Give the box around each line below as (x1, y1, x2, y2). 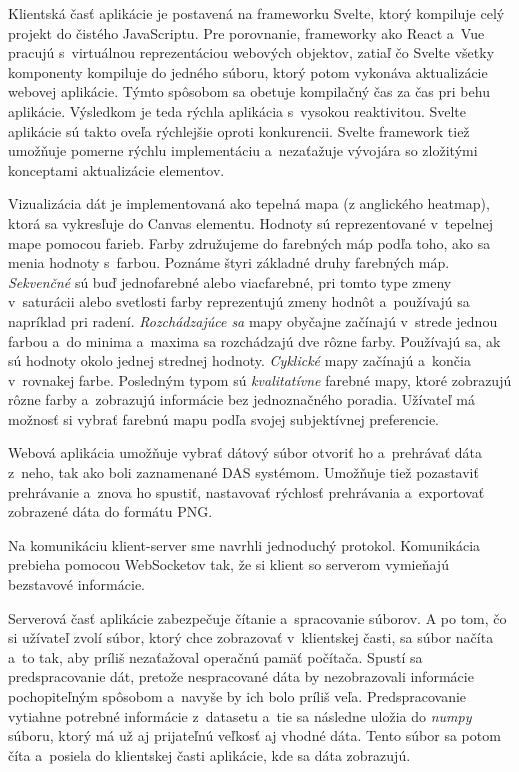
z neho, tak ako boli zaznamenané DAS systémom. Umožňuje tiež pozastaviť (8, 462, 479, 483)
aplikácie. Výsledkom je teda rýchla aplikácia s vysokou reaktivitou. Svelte (8, 100, 467, 121)
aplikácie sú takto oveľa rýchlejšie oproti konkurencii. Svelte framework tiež (8, 120, 470, 141)
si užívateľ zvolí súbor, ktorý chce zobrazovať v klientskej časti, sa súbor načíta (8, 627, 494, 648)
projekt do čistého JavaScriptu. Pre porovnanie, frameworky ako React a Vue (8, 22, 485, 43)
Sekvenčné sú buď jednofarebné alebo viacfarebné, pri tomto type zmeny (8, 271, 452, 292)
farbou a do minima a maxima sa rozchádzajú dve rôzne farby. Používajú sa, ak (8, 330, 501, 351)
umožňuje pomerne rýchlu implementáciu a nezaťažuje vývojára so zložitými (8, 140, 478, 161)
